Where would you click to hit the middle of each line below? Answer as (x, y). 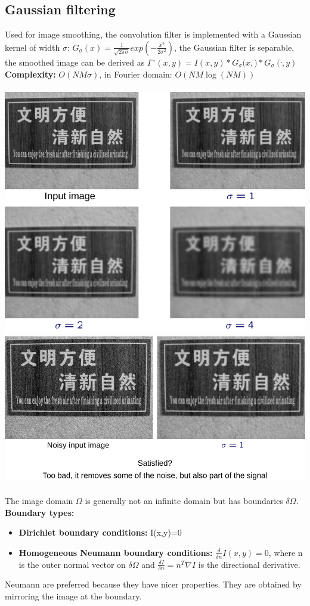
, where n (286, 552)
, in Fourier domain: (136, 74)
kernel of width (32, 47)
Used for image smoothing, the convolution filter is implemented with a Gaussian (153, 34)
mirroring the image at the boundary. (73, 596)
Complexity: (30, 74)
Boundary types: (40, 512)
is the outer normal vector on (72, 564)
